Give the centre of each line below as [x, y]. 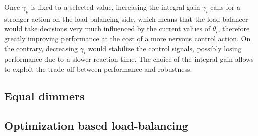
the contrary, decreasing [41, 48]
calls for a [225, 7]
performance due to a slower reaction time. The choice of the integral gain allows [129, 59]
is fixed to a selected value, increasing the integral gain [115, 7]
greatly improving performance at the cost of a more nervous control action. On [127, 38]
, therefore [234, 28]
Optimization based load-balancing [96, 125]
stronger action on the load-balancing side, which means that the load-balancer [126, 18]
